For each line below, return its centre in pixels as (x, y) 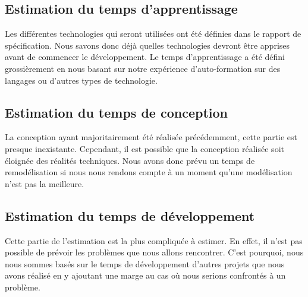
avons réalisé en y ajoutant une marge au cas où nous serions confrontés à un (145, 275)
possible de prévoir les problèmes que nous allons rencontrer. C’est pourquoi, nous (154, 252)
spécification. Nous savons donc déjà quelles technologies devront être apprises (147, 45)
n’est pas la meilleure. (45, 183)
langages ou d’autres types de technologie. (81, 80)
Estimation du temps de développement (130, 215)
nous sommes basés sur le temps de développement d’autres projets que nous (145, 263)
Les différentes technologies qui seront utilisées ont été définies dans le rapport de (153, 34)
